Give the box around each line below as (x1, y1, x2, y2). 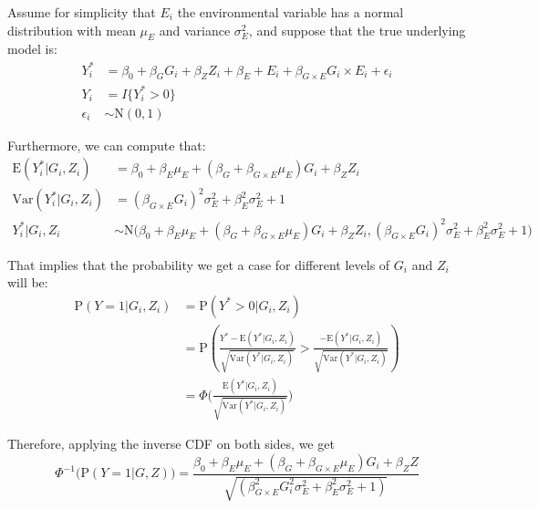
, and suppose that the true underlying (248, 20, 466, 39)
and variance (159, 20, 231, 39)
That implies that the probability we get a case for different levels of (7, 254, 390, 274)
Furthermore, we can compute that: (7, 135, 206, 154)
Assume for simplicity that (7, 3, 156, 21)
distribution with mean (7, 20, 136, 39)
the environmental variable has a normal (177, 3, 404, 21)
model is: (7, 39, 57, 58)
